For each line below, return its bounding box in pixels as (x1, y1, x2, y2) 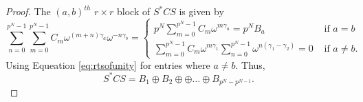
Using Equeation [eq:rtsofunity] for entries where (5, 57, 210, 72)
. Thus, (235, 57, 265, 72)
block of (116, 4, 151, 18)
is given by (179, 4, 224, 18)
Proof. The (5, 4, 51, 18)
